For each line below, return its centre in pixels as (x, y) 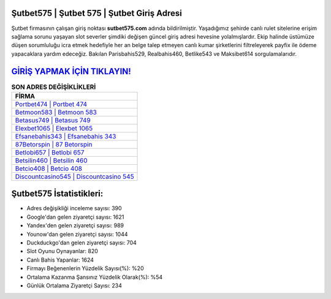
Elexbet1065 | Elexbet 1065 (54, 128)
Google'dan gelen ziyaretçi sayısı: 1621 (75, 217)
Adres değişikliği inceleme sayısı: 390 (74, 208)
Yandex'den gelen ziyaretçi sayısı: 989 (75, 225)
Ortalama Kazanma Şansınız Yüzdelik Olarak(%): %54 (95, 277)
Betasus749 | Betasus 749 (53, 120)
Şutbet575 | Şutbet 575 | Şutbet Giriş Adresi (97, 13)
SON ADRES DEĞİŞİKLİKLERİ (54, 87)
